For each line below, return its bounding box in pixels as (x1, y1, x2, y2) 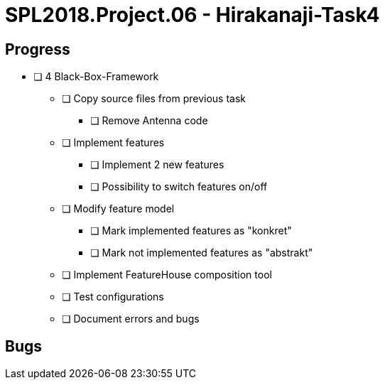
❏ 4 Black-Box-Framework (33, 70, 159, 83)
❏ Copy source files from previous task (62, 92, 246, 105)
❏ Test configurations (62, 291, 164, 303)
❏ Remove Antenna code (90, 114, 208, 127)
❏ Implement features (62, 136, 165, 149)
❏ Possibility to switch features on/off (90, 180, 268, 193)
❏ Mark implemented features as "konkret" (90, 224, 292, 237)
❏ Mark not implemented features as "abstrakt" (90, 246, 313, 259)
